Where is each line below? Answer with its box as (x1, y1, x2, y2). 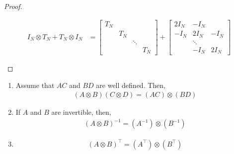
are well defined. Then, (96, 79, 165, 90)
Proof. (4, 1, 22, 11)
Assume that (15, 79, 55, 90)
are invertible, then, (51, 107, 111, 117)
